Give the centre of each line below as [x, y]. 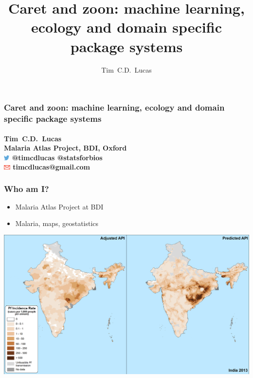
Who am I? [27, 188]
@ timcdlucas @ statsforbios [57, 157]
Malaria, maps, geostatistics [57, 223]
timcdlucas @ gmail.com [52, 167]
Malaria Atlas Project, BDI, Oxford [65, 148]
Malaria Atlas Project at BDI [59, 207]
